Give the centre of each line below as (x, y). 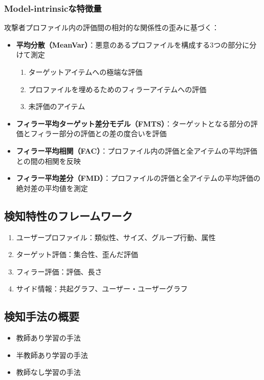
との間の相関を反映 (48, 161)
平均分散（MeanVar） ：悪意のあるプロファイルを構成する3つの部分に (133, 44)
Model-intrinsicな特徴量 (53, 8)
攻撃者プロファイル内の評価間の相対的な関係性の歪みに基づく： (112, 27)
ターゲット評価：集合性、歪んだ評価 (77, 254)
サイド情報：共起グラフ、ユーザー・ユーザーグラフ (102, 289)
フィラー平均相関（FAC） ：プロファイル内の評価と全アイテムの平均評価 (137, 150)
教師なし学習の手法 (48, 372)
